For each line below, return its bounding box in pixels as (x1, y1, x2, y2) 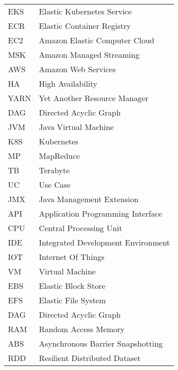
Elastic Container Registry (39, 20, 131, 31)
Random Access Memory (39, 323, 125, 335)
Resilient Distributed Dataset (39, 352, 141, 364)
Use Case (39, 179, 71, 190)
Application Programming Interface (39, 208, 162, 219)
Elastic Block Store (39, 280, 106, 291)
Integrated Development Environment (39, 237, 170, 248)
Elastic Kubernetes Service (39, 5, 132, 17)
